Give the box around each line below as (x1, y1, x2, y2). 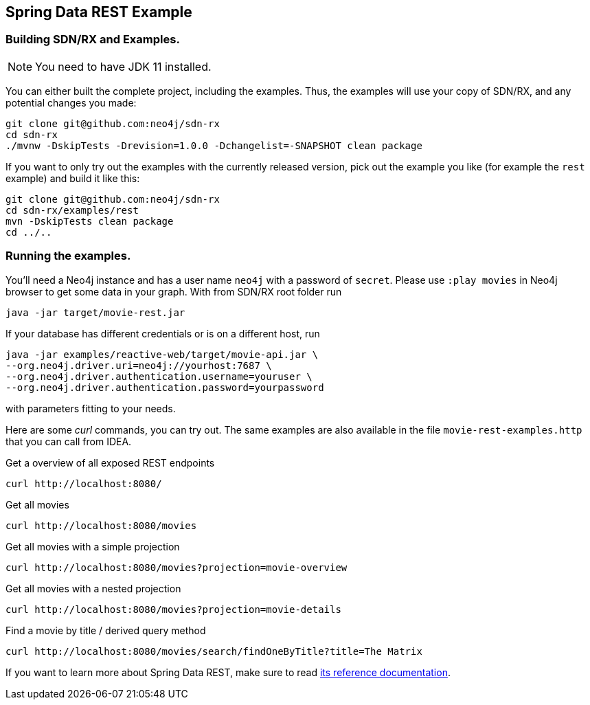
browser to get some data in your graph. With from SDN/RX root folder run (5, 285, 342, 298)
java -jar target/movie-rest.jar (5, 306, 185, 318)
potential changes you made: (5, 96, 137, 109)
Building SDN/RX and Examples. (5, 32, 180, 47)
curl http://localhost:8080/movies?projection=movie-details (5, 603, 341, 615)
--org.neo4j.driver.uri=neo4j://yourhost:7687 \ (5, 359, 272, 371)
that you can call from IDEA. (5, 435, 132, 447)
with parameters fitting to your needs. (5, 402, 176, 414)
